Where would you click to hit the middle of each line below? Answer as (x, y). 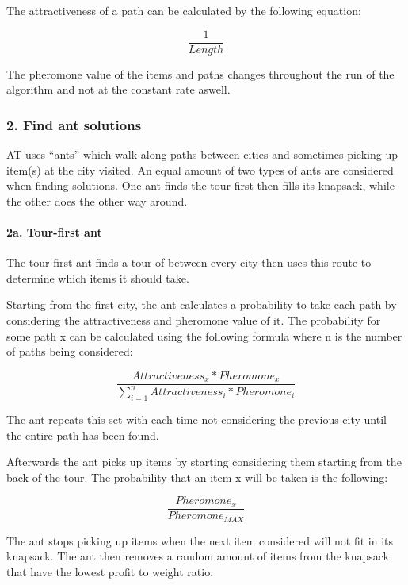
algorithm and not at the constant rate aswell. (118, 89)
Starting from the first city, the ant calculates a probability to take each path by (202, 304)
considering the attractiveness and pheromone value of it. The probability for (194, 320)
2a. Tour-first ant (54, 232)
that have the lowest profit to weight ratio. (110, 572)
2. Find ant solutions (74, 124)
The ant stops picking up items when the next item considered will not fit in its (200, 540)
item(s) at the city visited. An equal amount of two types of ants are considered (200, 169)
